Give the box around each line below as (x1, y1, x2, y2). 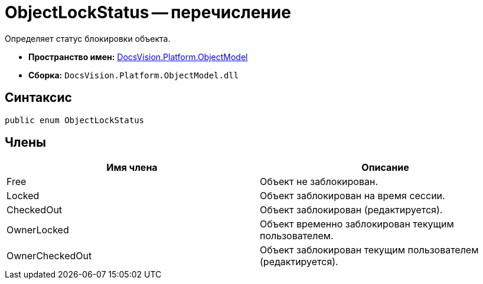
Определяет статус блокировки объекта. (5, 33, 171, 44)
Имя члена (106, 161, 158, 174)
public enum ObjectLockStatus (5, 115, 145, 125)
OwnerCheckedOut (6, 250, 92, 262)
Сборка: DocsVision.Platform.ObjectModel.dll (28, 70, 239, 80)
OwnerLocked (6, 224, 69, 236)
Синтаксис (5, 90, 72, 105)
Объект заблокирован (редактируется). (260, 204, 443, 216)
